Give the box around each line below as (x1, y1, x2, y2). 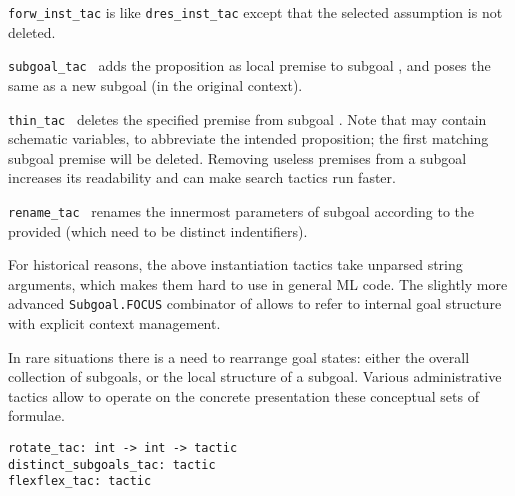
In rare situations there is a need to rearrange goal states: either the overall (8, 346, 470, 367)
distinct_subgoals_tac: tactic (8, 457, 216, 472)
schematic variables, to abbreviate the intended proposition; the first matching (8, 128, 489, 149)
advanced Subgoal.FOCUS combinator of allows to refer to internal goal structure (8, 293, 502, 314)
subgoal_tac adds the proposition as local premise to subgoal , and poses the (8, 55, 491, 76)
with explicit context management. (8, 313, 221, 334)
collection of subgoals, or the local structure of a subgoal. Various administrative (8, 366, 502, 387)
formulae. (8, 405, 65, 426)
